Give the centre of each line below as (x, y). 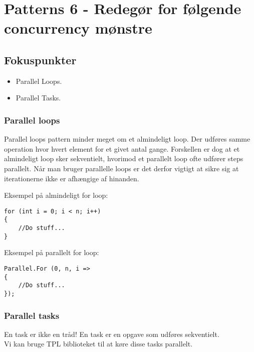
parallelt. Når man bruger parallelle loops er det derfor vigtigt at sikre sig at (121, 168)
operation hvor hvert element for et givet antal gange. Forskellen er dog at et (122, 148)
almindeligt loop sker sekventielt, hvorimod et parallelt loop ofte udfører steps (124, 158)
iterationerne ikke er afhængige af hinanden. (72, 178)
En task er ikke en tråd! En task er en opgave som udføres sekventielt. (112, 334)
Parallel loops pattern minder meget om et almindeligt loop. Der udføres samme (127, 139)
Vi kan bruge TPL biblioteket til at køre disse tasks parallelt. (98, 344)
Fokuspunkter (40, 60)
